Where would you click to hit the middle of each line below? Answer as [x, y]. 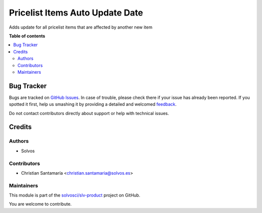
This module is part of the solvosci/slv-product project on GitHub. [75, 195]
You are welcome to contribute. [40, 204]
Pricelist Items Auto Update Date [76, 13]
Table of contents [27, 36]
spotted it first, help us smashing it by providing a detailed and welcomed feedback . [93, 104]
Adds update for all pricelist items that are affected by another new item [81, 27]
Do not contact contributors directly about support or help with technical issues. [89, 113]
